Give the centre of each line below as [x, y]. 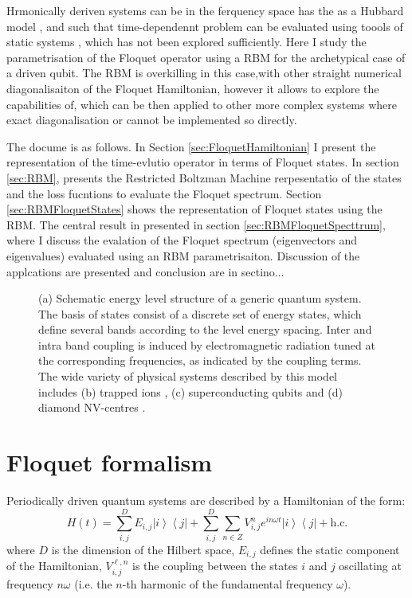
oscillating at [370, 566]
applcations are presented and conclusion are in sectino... [145, 271]
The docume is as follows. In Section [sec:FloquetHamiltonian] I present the [191, 146]
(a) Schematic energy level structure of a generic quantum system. [200, 298]
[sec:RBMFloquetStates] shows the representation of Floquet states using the [194, 209]
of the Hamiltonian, [54, 566]
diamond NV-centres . [92, 407]
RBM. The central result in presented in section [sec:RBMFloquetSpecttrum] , [196, 224]
